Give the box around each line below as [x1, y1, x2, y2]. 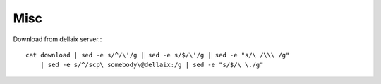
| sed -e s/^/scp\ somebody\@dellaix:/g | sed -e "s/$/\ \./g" [40, 61, 264, 69]
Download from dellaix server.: [13, 35, 102, 43]
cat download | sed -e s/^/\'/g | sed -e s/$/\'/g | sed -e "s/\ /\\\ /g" [25, 51, 290, 59]
